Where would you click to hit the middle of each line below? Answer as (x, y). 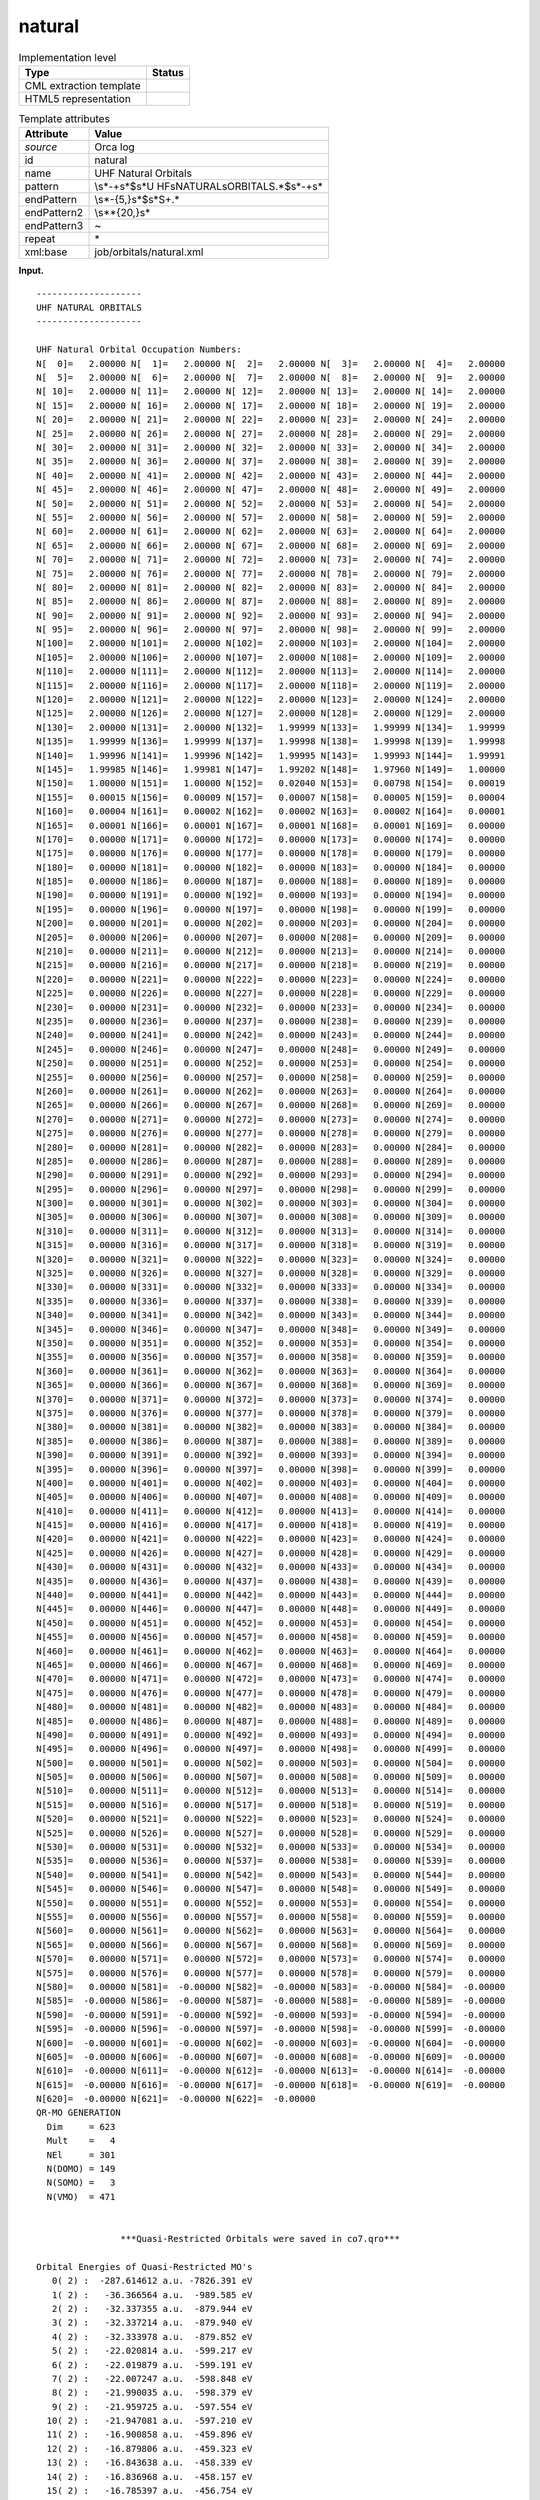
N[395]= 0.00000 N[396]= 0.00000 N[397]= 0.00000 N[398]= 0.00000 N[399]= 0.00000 (271, 1469)
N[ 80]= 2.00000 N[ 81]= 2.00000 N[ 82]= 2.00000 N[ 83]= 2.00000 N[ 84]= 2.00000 (271, 587)
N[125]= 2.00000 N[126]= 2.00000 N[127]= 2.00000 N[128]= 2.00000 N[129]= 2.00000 (271, 713)
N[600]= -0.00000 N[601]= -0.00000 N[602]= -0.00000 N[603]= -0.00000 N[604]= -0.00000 (271, 2043)
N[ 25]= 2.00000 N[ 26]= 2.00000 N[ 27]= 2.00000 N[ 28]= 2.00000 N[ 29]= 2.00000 (271, 433)
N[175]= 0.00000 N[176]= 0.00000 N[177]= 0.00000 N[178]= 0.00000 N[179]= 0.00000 (271, 853)
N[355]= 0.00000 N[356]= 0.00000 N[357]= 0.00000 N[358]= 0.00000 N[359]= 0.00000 (271, 1357)
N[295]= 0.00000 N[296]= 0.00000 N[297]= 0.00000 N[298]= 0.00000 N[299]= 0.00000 (271, 1189)
